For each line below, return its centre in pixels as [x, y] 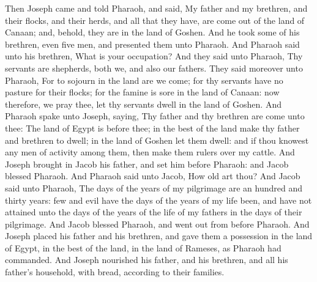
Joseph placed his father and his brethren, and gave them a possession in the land [159, 236]
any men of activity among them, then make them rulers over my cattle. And [150, 152]
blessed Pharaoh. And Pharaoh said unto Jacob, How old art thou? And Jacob [153, 176]
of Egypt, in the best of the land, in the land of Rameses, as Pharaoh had [143, 247]
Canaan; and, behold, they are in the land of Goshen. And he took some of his [152, 32]
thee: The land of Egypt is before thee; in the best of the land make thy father [152, 128]
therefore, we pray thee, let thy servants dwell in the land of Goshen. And [143, 104]
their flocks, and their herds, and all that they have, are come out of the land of [155, 20]
